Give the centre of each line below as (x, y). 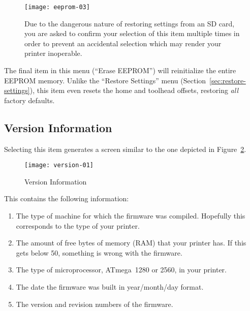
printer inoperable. (53, 53)
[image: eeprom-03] (57, 7)
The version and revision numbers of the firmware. (95, 304)
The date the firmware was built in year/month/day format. (110, 287)
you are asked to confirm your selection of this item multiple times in (132, 33)
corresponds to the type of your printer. (78, 225)
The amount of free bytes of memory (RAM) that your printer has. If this (131, 243)
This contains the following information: (67, 198)
